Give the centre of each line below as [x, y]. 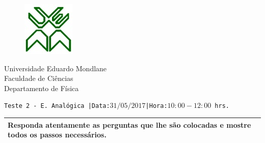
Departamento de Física [42, 88]
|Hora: [156, 106]
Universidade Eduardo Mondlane [56, 68]
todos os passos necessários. [57, 135]
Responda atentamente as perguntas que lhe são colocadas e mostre [129, 124]
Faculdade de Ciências [39, 78]
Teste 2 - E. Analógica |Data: [57, 106]
